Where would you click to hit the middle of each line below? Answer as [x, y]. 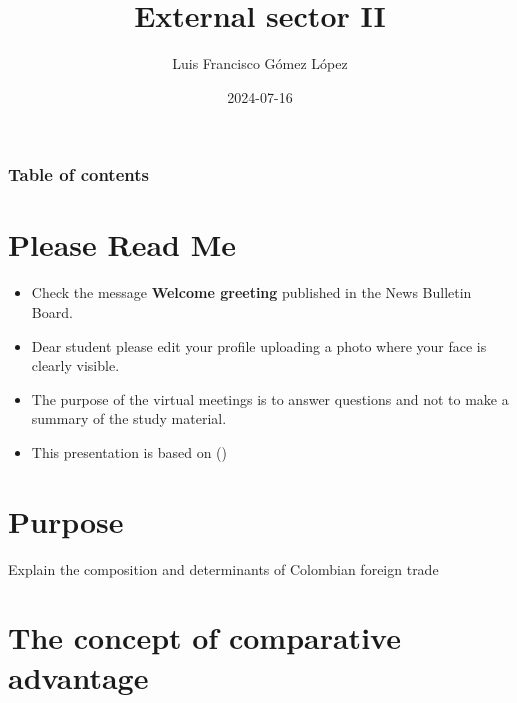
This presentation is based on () [129, 451]
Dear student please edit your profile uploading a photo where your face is [259, 345]
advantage [78, 676]
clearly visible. [75, 365]
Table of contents [78, 174]
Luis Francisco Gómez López [260, 63]
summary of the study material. [129, 418]
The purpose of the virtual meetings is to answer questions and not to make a [270, 398]
